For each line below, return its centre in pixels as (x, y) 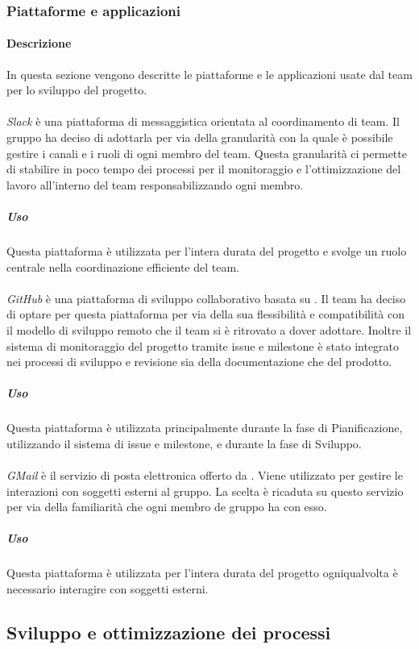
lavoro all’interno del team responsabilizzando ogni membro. (155, 184)
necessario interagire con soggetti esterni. (108, 588)
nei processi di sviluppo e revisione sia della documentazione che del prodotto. (199, 362)
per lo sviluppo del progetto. (77, 90)
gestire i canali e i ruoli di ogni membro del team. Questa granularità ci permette (207, 153)
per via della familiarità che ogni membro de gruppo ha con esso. (167, 507)
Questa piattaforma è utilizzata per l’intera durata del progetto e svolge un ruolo (207, 250)
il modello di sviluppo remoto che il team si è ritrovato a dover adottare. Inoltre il (209, 329)
